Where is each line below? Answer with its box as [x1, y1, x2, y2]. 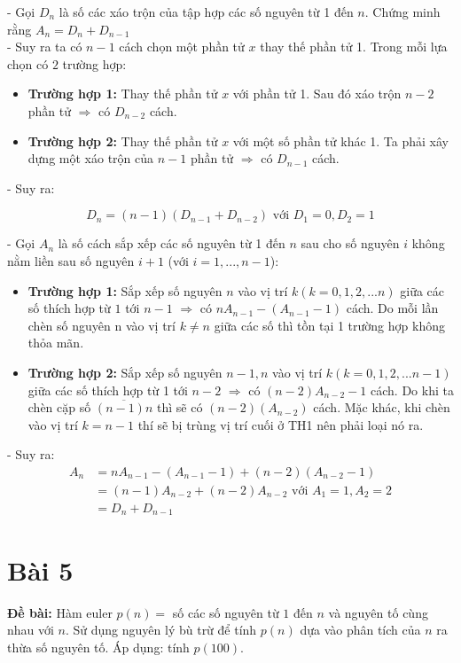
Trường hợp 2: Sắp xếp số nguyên [27, 363, 223, 381]
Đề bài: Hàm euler [7, 603, 113, 621]
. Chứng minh [364, 3, 441, 20]
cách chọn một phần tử [119, 37, 245, 56]
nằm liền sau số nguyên [7, 251, 135, 269]
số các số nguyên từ [172, 603, 279, 621]
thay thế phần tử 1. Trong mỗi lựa [260, 37, 448, 56]
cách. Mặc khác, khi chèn [313, 398, 450, 417]
